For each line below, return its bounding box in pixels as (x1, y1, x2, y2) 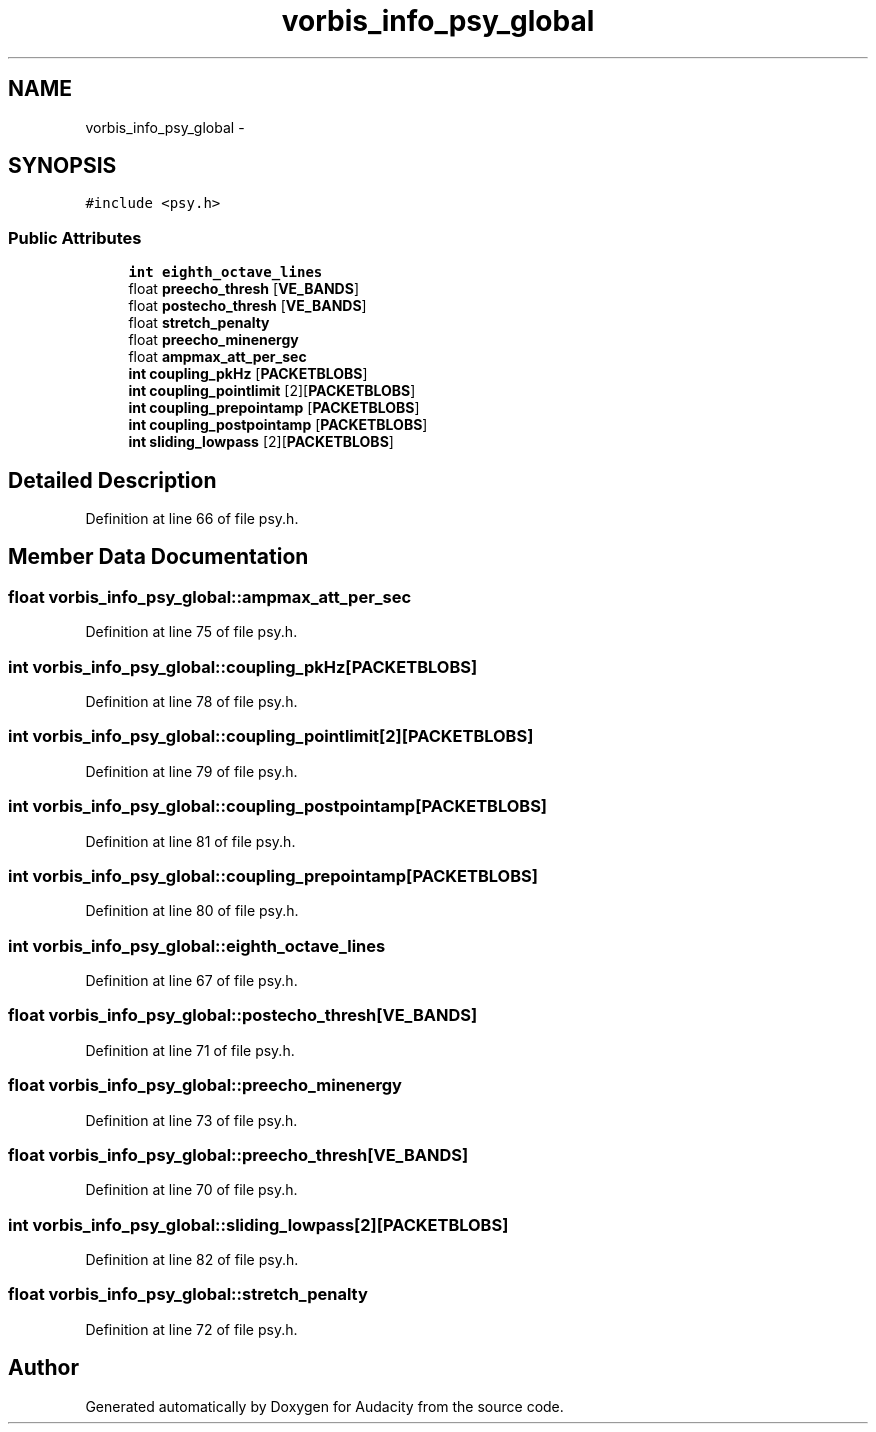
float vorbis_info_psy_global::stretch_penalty (8, 1284, 368, 1305)
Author (8, 1355, 79, 1381)
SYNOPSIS (8, 153, 117, 179)
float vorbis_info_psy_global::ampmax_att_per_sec (8, 586, 412, 607)
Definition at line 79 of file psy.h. (85, 762, 298, 780)
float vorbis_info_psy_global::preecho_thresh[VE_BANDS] (8, 1144, 469, 1165)
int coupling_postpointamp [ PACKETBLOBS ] (128, 416, 428, 434)
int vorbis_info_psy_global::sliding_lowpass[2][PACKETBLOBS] (8, 1214, 509, 1235)
